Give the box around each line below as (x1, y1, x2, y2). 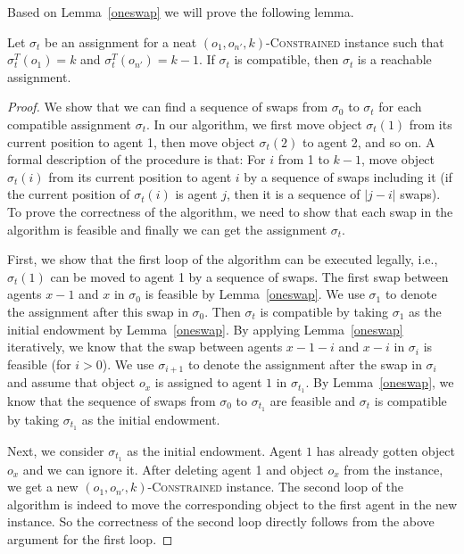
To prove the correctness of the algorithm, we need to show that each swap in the (7, 202, 453, 220)
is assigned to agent (154, 373, 262, 392)
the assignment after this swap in (7, 302, 188, 320)
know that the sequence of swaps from (7, 392, 216, 409)
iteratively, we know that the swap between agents (7, 337, 283, 356)
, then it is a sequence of (227, 185, 360, 203)
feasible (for (7, 354, 71, 373)
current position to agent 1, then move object (7, 132, 255, 151)
